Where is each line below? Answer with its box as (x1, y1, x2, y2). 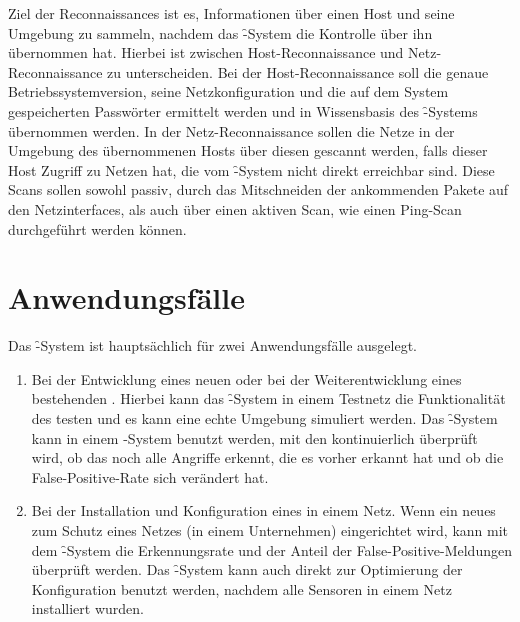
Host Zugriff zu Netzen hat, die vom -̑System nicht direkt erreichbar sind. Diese (8, 159, 495, 180)
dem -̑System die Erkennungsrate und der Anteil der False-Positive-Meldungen (31, 539, 512, 560)
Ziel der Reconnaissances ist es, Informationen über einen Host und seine (8, 3, 455, 23)
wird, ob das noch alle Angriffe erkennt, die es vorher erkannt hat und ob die (31, 447, 504, 468)
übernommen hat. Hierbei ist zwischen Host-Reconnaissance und (8, 42, 404, 63)
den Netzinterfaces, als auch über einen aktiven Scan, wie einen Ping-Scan (8, 198, 462, 219)
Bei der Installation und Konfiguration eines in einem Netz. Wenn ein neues (31, 500, 496, 521)
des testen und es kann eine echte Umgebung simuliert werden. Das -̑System (31, 408, 498, 429)
